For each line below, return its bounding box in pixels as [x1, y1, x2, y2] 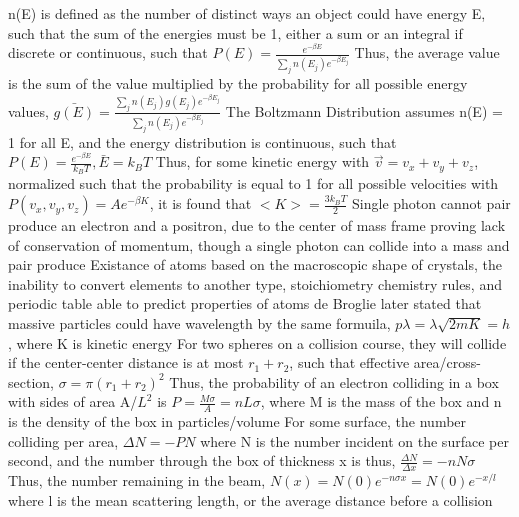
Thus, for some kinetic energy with [155, 151, 370, 172]
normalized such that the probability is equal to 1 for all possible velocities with [8, 173, 499, 194]
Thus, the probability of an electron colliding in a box [169, 371, 499, 392]
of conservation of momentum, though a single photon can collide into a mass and [8, 234, 510, 255]
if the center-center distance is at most [8, 352, 244, 373]
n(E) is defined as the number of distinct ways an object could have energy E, [8, 3, 486, 23]
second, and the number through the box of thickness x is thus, [8, 450, 396, 471]
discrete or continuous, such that [8, 42, 208, 63]
